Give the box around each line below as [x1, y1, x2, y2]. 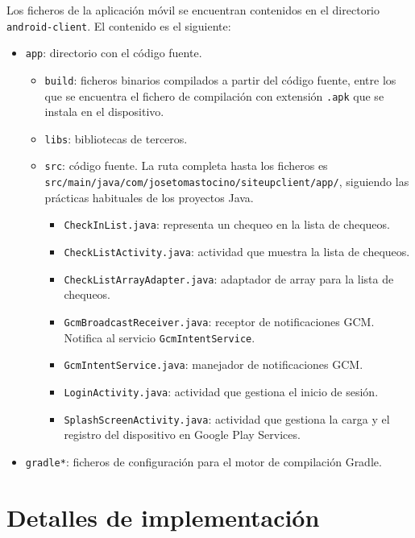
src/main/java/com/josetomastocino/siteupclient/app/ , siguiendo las [44, 173, 409, 190]
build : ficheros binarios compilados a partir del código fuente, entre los [44, 71, 396, 88]
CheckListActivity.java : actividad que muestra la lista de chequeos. [64, 243, 410, 260]
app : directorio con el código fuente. [25, 44, 202, 61]
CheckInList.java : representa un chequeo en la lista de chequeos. [64, 216, 390, 233]
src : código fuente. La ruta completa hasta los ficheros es [44, 157, 328, 174]
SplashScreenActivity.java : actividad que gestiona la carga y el [64, 410, 390, 427]
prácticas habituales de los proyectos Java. [44, 188, 254, 205]
